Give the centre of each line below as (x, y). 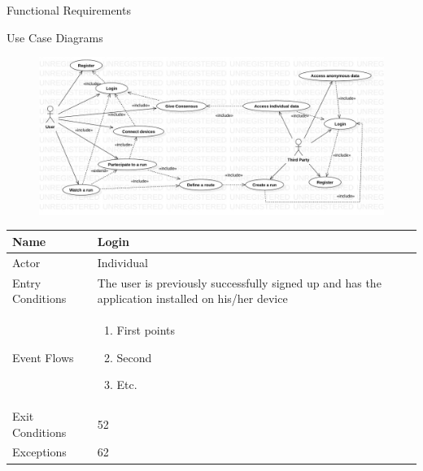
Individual (122, 262)
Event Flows (43, 357)
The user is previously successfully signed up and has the (239, 282)
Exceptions (39, 452)
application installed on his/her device (192, 298)
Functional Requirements (69, 10)
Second (134, 357)
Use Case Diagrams (55, 37)
